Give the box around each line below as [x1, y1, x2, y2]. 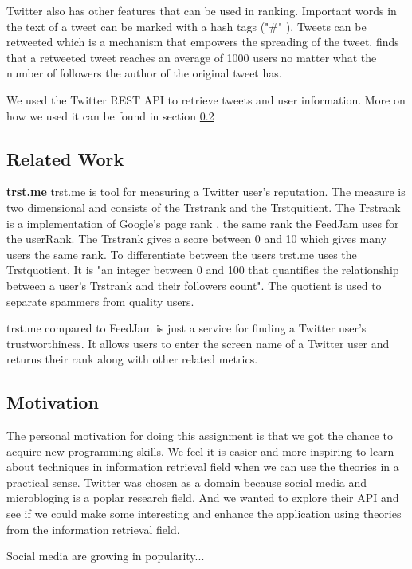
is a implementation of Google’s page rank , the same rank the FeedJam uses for [6, 214, 399, 231]
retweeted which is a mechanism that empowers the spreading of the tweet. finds [6, 33, 399, 50]
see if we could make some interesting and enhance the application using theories [6, 505, 402, 522]
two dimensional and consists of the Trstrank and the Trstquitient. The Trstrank [6, 198, 401, 215]
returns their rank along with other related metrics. [6, 351, 258, 367]
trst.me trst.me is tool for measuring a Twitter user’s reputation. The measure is [6, 183, 406, 200]
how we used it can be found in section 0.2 [6, 107, 214, 124]
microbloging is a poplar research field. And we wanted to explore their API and [6, 489, 399, 506]
